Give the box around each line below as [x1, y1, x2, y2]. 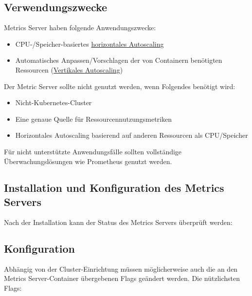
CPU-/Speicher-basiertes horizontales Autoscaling [15, 38, 164, 49]
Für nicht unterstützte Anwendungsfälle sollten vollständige [4, 146, 182, 156]
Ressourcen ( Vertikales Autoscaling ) [15, 64, 123, 74]
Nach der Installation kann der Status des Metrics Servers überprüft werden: [4, 217, 233, 227]
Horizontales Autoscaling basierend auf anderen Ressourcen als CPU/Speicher [15, 130, 248, 140]
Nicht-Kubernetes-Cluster [15, 97, 92, 108]
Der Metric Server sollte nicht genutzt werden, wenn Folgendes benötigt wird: [4, 81, 235, 91]
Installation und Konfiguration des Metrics [4, 180, 224, 195]
